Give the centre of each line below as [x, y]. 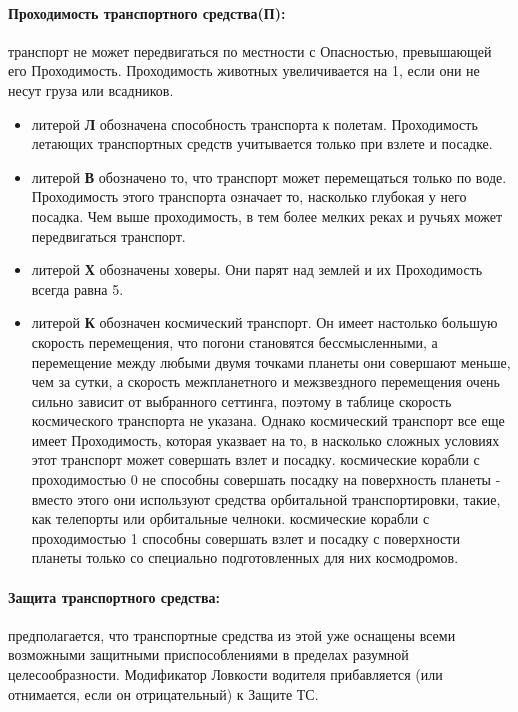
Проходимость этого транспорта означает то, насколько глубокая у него [249, 196]
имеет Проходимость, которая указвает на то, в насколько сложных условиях [265, 439]
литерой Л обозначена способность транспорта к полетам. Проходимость [254, 123]
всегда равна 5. [77, 288]
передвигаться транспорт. [108, 235]
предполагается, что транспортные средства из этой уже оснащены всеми [232, 634]
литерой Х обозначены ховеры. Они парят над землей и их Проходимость [257, 269]
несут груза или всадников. [91, 89]
